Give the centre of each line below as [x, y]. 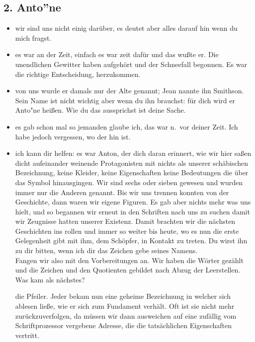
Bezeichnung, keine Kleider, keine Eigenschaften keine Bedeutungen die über [132, 172]
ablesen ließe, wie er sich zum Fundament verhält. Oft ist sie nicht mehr [125, 306]
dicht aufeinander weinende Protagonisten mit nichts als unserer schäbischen [132, 163]
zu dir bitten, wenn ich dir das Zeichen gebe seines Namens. [106, 250]
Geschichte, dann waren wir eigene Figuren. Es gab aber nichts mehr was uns [133, 202]
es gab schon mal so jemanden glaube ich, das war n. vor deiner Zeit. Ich [127, 126]
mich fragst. [33, 37]
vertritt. [27, 335]
